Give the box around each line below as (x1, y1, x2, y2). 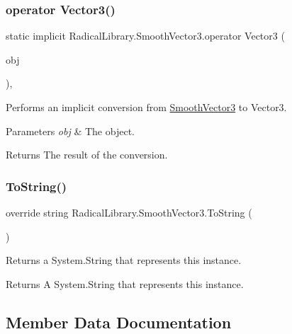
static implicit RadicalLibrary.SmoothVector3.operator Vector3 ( (6, 28, 285, 43)
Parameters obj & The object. (6, 123, 135, 138)
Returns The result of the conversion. (6, 147, 168, 162)
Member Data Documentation (6, 311, 232, 333)
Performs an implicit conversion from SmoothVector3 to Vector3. (6, 100, 287, 114)
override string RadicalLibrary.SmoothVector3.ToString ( (6, 205, 252, 219)
